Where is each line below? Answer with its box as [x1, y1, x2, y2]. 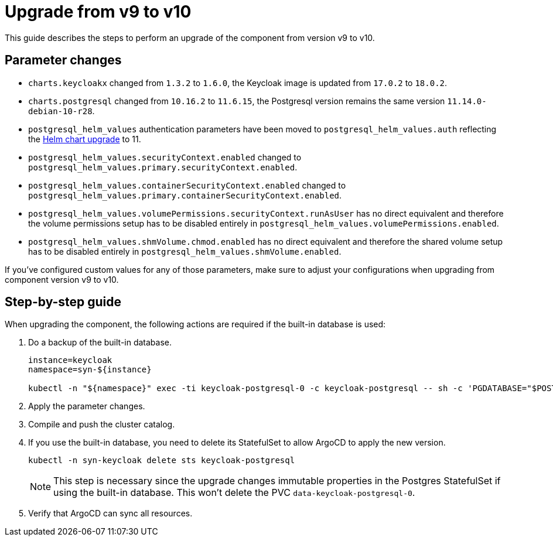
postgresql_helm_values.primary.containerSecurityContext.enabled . [28, 190, 342, 200]
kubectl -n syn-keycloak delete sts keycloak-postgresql [28, 456, 295, 465]
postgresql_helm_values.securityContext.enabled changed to [28, 152, 302, 162]
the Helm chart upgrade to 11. [28, 133, 141, 144]
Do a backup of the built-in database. [28, 337, 172, 348]
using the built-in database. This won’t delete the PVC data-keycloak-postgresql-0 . [53, 487, 415, 499]
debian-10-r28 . [28, 105, 95, 116]
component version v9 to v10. [5, 274, 119, 285]
